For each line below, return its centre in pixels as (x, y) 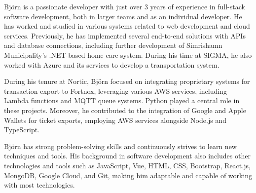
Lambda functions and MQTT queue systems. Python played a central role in (122, 100)
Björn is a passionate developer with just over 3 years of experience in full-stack (125, 6)
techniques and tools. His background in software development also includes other (127, 156)
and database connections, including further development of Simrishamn (113, 45)
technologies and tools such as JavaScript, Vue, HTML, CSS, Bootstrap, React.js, (127, 165)
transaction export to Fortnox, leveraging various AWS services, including (115, 91)
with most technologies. (39, 185)
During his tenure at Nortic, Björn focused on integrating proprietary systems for (127, 81)
